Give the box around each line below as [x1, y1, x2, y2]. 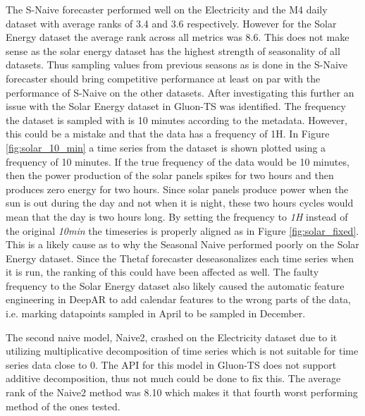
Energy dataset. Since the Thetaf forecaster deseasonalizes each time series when [6, 250, 354, 265]
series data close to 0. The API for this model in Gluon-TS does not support [6, 357, 337, 372]
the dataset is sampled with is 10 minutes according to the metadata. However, [6, 112, 347, 127]
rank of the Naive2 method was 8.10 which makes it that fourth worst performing [6, 385, 358, 400]
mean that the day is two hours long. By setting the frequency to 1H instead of [6, 209, 348, 224]
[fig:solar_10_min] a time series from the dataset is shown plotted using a [6, 140, 326, 154]
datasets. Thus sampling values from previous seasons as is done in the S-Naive [6, 57, 348, 72]
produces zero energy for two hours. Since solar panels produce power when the [6, 181, 349, 196]
